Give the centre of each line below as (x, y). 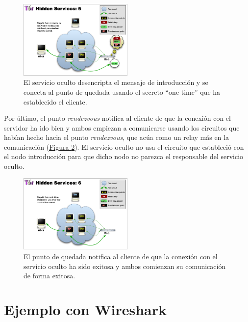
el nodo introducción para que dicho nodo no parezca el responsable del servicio (124, 156)
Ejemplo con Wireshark (86, 309)
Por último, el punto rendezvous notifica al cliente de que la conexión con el (117, 118)
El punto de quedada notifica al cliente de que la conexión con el (121, 256)
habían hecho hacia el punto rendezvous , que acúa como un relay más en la (116, 137)
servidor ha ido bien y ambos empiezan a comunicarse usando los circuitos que (122, 127)
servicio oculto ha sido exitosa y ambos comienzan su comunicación (125, 266)
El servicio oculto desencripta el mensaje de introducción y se (116, 82)
